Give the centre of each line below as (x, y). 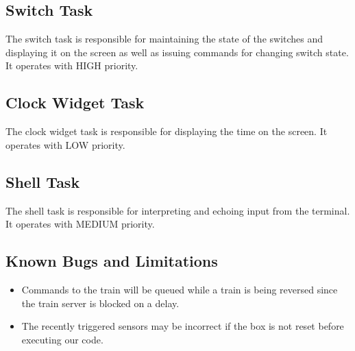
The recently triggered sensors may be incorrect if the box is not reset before (183, 326)
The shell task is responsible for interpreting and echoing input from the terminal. (178, 210)
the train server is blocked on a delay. (100, 303)
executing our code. (62, 339)
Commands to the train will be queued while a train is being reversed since (180, 289)
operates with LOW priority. (65, 144)
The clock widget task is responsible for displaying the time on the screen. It (167, 131)
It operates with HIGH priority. (72, 65)
